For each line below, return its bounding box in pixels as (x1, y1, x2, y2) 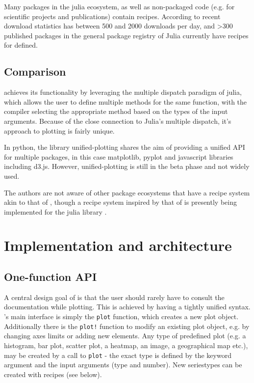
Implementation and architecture (4, 235, 232, 255)
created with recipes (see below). (4, 369, 102, 379)
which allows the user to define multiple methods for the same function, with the (4, 96, 247, 107)
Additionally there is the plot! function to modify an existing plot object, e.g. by (4, 321, 250, 331)
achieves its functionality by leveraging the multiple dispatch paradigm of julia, (4, 87, 242, 97)
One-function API (4, 269, 97, 284)
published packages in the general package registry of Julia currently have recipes (4, 30, 249, 40)
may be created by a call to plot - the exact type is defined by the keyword (4, 350, 231, 360)
